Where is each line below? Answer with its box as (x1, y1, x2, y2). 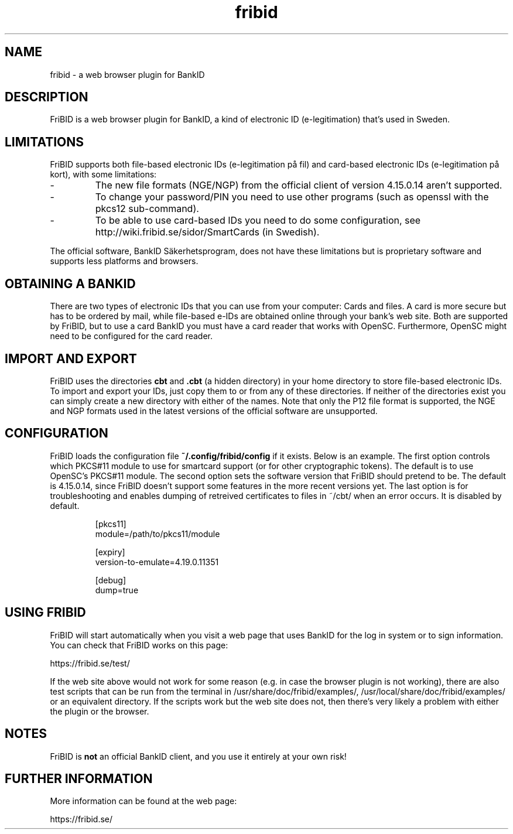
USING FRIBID (5, 605, 86, 620)
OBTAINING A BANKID (5, 276, 136, 291)
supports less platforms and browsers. (50, 256, 199, 266)
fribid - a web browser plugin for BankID (50, 69, 205, 80)
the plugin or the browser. (50, 706, 149, 716)
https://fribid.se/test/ (50, 658, 130, 668)
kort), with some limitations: (50, 169, 157, 180)
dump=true (95, 585, 139, 595)
